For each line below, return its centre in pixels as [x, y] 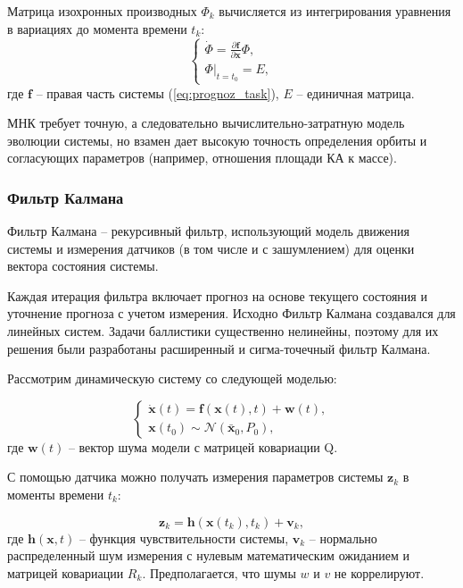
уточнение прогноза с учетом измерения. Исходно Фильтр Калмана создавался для [231, 313]
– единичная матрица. [356, 92]
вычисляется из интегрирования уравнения [335, 11]
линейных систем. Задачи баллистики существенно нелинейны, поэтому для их [223, 331]
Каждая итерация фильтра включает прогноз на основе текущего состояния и [217, 295]
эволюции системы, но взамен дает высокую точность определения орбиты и [217, 140]
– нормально [343, 538]
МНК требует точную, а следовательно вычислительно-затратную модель [206, 123]
